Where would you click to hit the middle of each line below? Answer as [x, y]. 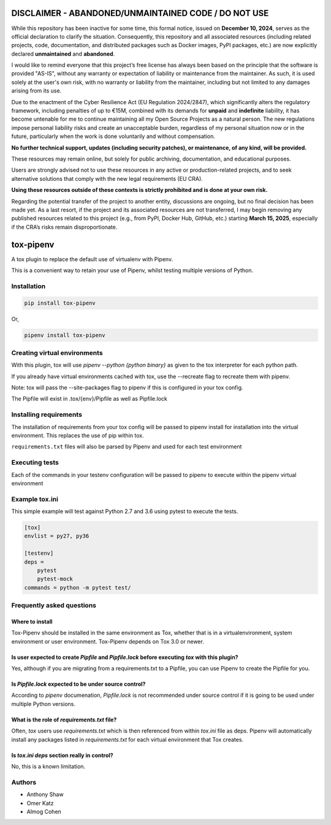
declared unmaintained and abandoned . [63, 54]
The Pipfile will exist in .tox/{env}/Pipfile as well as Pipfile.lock [89, 399]
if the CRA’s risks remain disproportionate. [64, 227]
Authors [24, 782]
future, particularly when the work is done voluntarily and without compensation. [113, 136]
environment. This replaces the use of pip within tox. [78, 435]
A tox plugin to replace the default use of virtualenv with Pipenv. [92, 259]
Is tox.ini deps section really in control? [62, 755]
